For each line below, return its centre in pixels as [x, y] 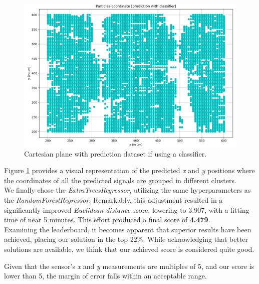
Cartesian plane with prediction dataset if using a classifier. [115, 153]
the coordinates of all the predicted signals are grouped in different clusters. [120, 180]
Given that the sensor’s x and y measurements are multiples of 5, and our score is [129, 266]
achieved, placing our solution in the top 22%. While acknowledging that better [126, 239]
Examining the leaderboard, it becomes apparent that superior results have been [128, 229]
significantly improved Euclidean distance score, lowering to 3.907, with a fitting [127, 209]
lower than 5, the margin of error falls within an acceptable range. [105, 276]
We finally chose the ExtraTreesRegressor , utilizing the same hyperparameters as [127, 190]
